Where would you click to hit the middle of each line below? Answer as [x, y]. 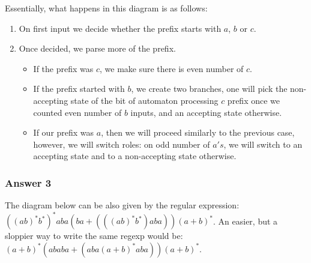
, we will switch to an [263, 144]
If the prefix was [63, 68]
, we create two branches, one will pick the [209, 89]
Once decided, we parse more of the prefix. [97, 48]
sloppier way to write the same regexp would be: [94, 236]
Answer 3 [28, 182]
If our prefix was [64, 132]
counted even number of [77, 112]
